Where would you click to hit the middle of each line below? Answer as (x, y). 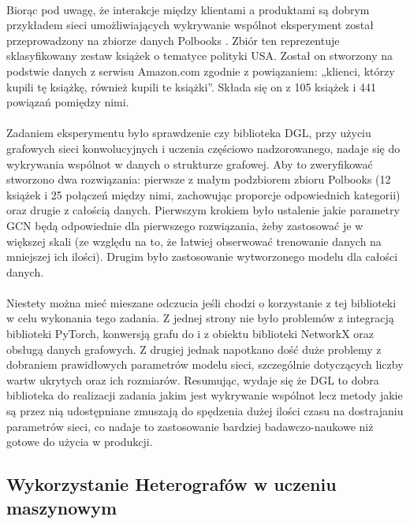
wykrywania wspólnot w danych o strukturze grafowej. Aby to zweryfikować (190, 164)
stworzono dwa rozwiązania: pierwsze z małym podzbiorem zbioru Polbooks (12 (199, 179)
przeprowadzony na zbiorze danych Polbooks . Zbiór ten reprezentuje (173, 40)
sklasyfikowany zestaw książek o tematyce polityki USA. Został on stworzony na (200, 56)
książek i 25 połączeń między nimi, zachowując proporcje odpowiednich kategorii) (203, 194)
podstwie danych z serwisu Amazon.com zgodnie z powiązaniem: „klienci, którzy (201, 71)
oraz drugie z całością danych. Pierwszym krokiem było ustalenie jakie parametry (203, 210)
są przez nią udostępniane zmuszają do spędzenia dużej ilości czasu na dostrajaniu (205, 411)
